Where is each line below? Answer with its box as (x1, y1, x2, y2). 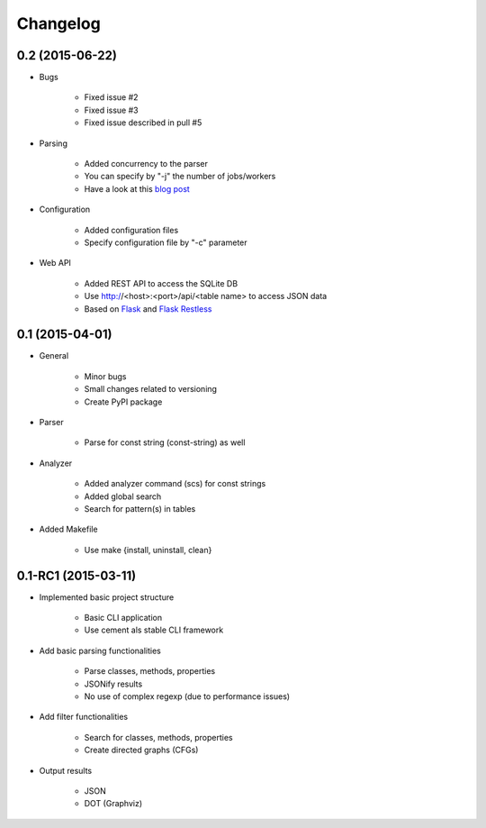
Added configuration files (84, 224, 179, 235)
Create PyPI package (84, 396, 163, 407)
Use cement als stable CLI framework (84, 624, 224, 635)
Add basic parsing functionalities (39, 645, 161, 656)
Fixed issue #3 (84, 105, 139, 115)
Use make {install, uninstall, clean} (84, 544, 212, 555)
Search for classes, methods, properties (84, 732, 233, 742)
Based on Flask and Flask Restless (84, 303, 212, 314)
